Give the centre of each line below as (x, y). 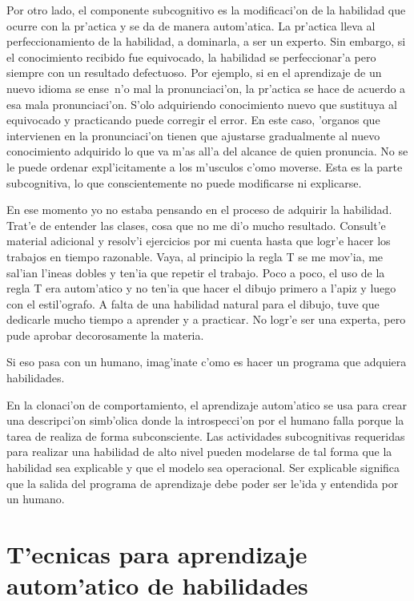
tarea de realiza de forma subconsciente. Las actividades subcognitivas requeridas (206, 436)
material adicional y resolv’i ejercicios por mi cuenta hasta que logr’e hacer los (199, 241)
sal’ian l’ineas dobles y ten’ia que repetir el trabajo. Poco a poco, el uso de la (196, 272)
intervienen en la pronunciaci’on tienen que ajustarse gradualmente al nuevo (193, 135)
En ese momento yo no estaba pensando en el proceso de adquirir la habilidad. (199, 210)
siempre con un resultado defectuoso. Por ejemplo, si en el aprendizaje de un (194, 73)
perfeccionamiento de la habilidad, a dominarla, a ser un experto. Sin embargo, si (206, 41)
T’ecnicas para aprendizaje (157, 554)
